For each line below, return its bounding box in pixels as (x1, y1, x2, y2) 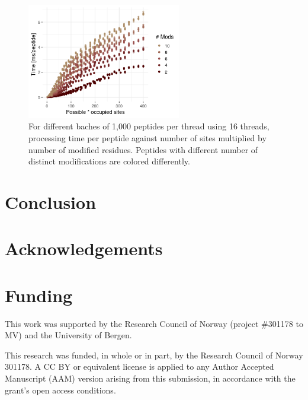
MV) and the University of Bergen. (5, 329, 132, 341)
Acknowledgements (5, 236, 163, 261)
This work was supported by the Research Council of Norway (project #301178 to (5, 317, 303, 329)
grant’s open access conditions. (5, 383, 116, 396)
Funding (5, 282, 73, 307)
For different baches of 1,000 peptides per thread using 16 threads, (28, 120, 269, 132)
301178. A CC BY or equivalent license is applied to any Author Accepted (5, 360, 274, 373)
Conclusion (5, 189, 97, 214)
